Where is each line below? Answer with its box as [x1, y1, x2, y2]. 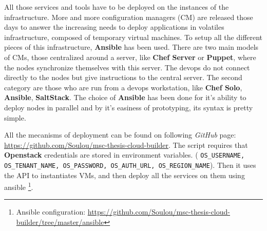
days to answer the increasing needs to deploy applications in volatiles [4, 22, 224, 32]
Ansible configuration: [16, 206, 86, 217]
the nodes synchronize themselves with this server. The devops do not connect [4, 62, 250, 72]
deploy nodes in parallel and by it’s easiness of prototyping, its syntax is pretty [4, 102, 253, 112]
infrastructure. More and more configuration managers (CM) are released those [4, 11, 253, 22]
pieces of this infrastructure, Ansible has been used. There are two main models [4, 42, 259, 52]
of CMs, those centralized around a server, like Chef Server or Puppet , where [4, 51, 256, 62]
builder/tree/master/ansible [16, 217, 104, 227]
